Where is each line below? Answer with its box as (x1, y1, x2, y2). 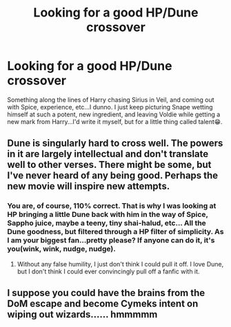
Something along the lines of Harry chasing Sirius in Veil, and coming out (7, 95, 215, 104)
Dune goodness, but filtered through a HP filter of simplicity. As (7, 227, 224, 237)
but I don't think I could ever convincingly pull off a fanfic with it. (17, 267, 200, 275)
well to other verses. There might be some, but (7, 159, 212, 171)
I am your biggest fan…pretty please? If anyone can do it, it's (7, 235, 215, 245)
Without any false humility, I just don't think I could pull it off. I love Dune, (17, 260, 224, 268)
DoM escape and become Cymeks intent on (7, 298, 199, 310)
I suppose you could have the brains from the (7, 287, 205, 299)
